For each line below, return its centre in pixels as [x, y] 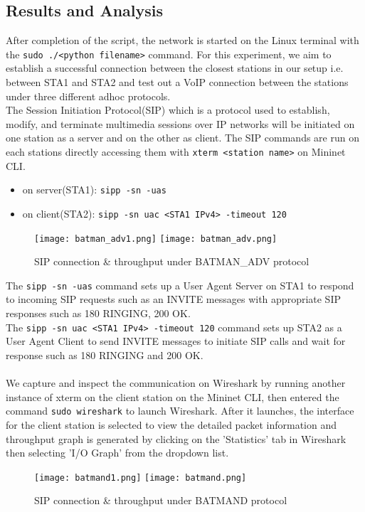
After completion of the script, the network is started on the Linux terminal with [182, 40]
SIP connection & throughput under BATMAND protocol [161, 500]
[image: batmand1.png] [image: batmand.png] [141, 478]
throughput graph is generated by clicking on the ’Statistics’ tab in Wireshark [176, 438]
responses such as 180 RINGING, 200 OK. [98, 313]
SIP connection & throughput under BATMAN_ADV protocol [172, 261]
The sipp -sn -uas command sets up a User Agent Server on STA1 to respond [180, 285]
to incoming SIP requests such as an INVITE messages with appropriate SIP [173, 299]
